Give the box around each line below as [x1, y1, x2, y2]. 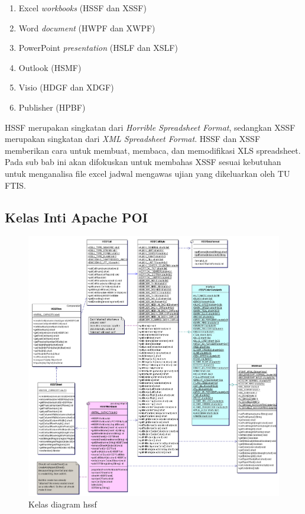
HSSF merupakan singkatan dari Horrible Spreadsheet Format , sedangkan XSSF [5, 121, 296, 133]
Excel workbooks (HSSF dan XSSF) [18, 2, 147, 14]
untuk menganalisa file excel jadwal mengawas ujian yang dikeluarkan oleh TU [5, 167, 290, 179]
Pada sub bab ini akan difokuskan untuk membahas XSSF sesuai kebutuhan [5, 156, 281, 168]
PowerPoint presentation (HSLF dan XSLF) [18, 41, 178, 54]
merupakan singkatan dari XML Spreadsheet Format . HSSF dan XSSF [5, 132, 261, 145]
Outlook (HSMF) [18, 61, 82, 73]
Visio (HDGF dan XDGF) [18, 81, 114, 93]
